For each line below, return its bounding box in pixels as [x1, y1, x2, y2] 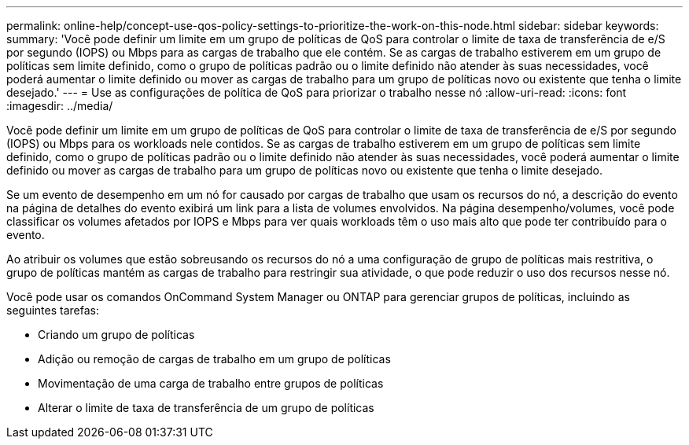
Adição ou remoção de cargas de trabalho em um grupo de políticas [38, 352, 391, 366]
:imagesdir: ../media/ [6, 99, 113, 112]
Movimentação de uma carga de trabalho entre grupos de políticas [38, 377, 384, 390]
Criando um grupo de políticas [38, 328, 195, 341]
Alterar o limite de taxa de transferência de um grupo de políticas [38, 401, 374, 414]
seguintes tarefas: [6, 303, 99, 317]
